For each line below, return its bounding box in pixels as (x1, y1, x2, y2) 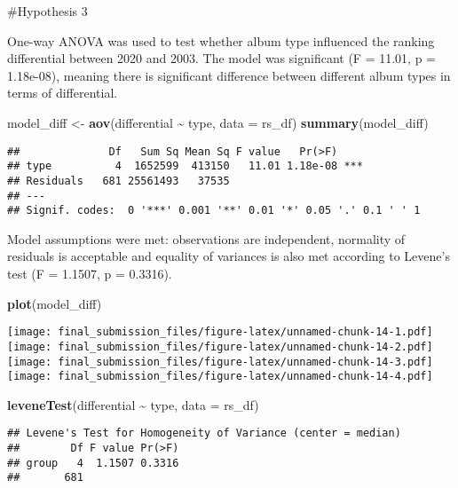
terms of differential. (7, 83, 118, 102)
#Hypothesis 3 (7, 2, 88, 20)
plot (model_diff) (7, 294, 102, 312)
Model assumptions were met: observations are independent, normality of (7, 229, 406, 248)
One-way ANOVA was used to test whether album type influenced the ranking (7, 31, 435, 50)
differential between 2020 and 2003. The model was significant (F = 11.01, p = (7, 49, 436, 67)
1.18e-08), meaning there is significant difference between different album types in (7, 66, 451, 84)
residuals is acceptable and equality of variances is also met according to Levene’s (7, 247, 450, 265)
